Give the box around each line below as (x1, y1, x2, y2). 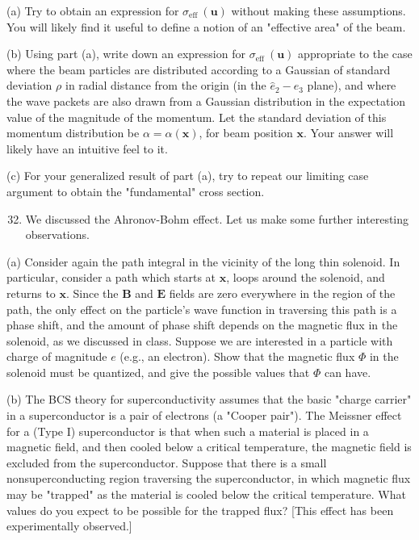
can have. (324, 363, 371, 380)
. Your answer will (304, 124, 394, 141)
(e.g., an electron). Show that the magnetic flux (119, 348, 355, 365)
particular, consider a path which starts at (6, 269, 216, 286)
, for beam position (199, 124, 293, 141)
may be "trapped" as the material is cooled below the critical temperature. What (6, 486, 406, 503)
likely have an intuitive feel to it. (6, 140, 168, 157)
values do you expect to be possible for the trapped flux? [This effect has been (6, 501, 394, 518)
